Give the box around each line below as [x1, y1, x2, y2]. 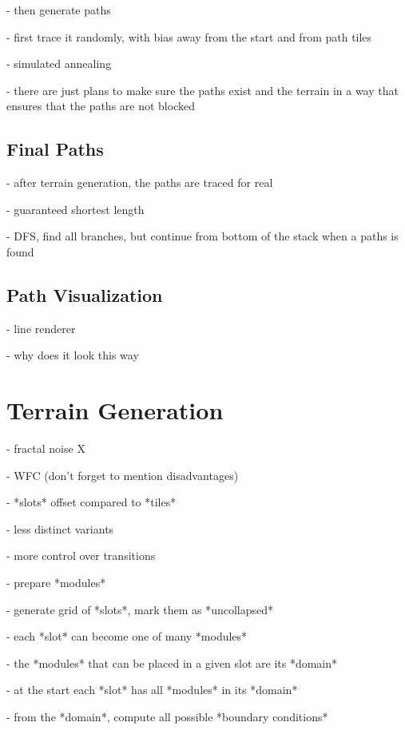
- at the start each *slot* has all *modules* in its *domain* [6, 681, 298, 698]
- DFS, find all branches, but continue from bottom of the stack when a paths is [6, 228, 399, 244]
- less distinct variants [6, 520, 114, 537]
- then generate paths [6, 2, 111, 18]
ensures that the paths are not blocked [6, 97, 195, 114]
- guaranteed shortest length [6, 200, 145, 217]
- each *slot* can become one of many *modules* [6, 628, 248, 645]
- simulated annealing [6, 55, 112, 72]
